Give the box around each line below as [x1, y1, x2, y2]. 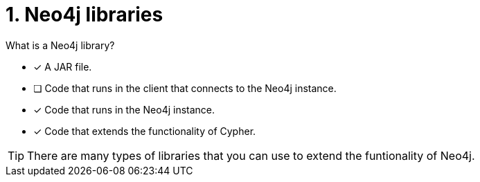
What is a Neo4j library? [6, 39, 115, 51]
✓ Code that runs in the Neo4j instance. [33, 103, 215, 116]
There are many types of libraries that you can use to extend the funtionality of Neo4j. [27, 148, 475, 163]
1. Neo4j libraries [6, 3, 163, 26]
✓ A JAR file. [33, 60, 92, 73]
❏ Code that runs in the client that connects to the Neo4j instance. [33, 82, 337, 94]
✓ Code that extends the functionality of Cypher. [33, 125, 256, 137]
